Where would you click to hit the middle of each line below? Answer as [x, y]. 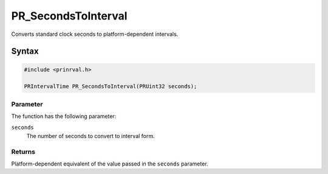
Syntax [25, 51]
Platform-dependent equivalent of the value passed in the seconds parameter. [110, 164]
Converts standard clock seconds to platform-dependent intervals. [95, 34]
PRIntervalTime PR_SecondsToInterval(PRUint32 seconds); [111, 86]
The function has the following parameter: [64, 116]
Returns [23, 151]
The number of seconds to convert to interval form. [91, 136]
